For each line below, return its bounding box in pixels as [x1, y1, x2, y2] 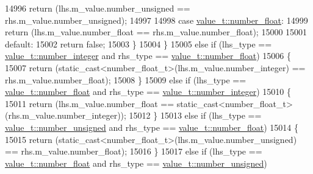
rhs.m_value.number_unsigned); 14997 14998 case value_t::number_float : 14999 [5, 13, 308, 26]
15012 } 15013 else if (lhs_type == [129, 109, 262, 122]
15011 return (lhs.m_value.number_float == [5, 97, 174, 110]
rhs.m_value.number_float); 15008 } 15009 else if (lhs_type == [5, 73, 246, 86]
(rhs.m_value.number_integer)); [5, 109, 126, 122]
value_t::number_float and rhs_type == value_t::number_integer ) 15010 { [5, 85, 291, 98]
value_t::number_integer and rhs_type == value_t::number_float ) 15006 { [5, 49, 291, 62]
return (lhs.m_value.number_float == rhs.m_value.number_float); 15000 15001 [5, 26, 308, 38]
